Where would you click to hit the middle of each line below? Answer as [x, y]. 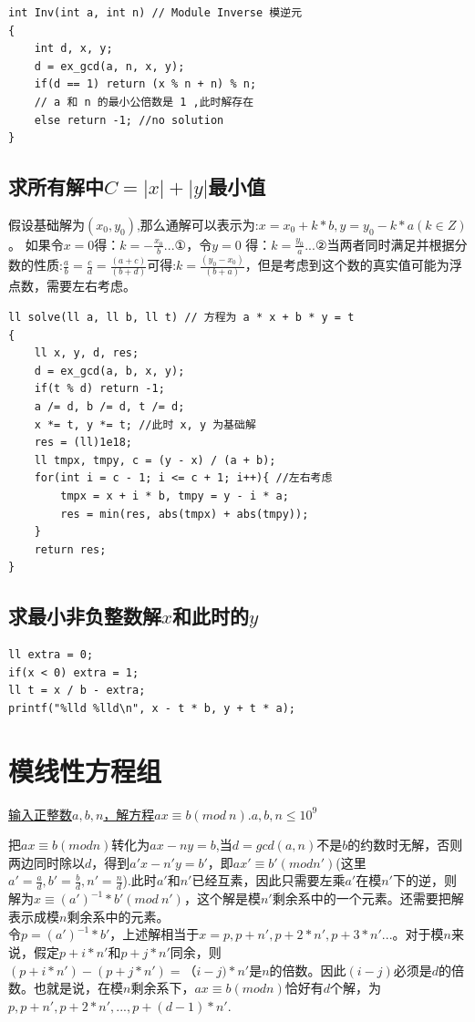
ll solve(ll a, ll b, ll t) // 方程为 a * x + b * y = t [181, 317]
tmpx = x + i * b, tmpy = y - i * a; [175, 496]
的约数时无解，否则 [405, 845]
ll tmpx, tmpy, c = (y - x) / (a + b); [155, 460]
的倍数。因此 [308, 970]
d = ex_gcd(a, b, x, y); [109, 371]
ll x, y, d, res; [87, 353]
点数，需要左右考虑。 [72, 286]
